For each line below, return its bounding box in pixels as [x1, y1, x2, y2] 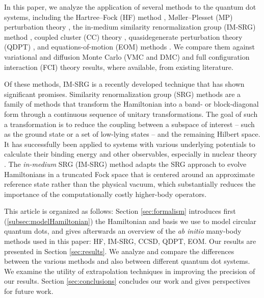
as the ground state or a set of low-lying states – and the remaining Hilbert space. [4, 129, 260, 139]
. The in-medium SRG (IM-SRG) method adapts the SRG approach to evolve [4, 158, 247, 169]
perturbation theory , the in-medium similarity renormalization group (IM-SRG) [4, 21, 256, 32]
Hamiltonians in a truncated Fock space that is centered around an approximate [4, 168, 255, 179]
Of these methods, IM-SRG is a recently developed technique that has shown [4, 79, 245, 89]
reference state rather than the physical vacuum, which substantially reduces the [4, 179, 256, 189]
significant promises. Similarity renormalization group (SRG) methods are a [4, 88, 241, 99]
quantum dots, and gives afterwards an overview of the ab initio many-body [4, 226, 242, 236]
